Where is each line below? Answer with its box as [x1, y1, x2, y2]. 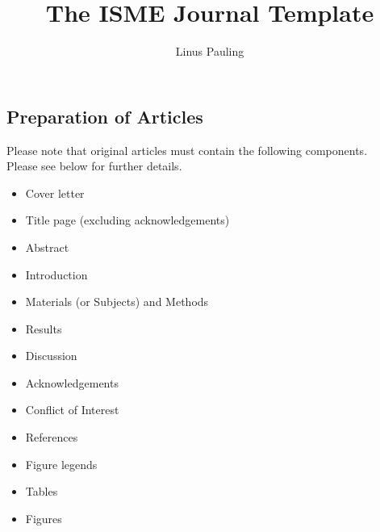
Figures [25, 509, 62, 526]
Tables [25, 483, 58, 500]
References [25, 429, 78, 446]
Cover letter [25, 184, 85, 201]
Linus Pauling [175, 43, 244, 60]
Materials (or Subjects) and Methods [25, 293, 209, 310]
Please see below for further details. [6, 157, 182, 174]
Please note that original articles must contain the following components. [6, 141, 368, 158]
